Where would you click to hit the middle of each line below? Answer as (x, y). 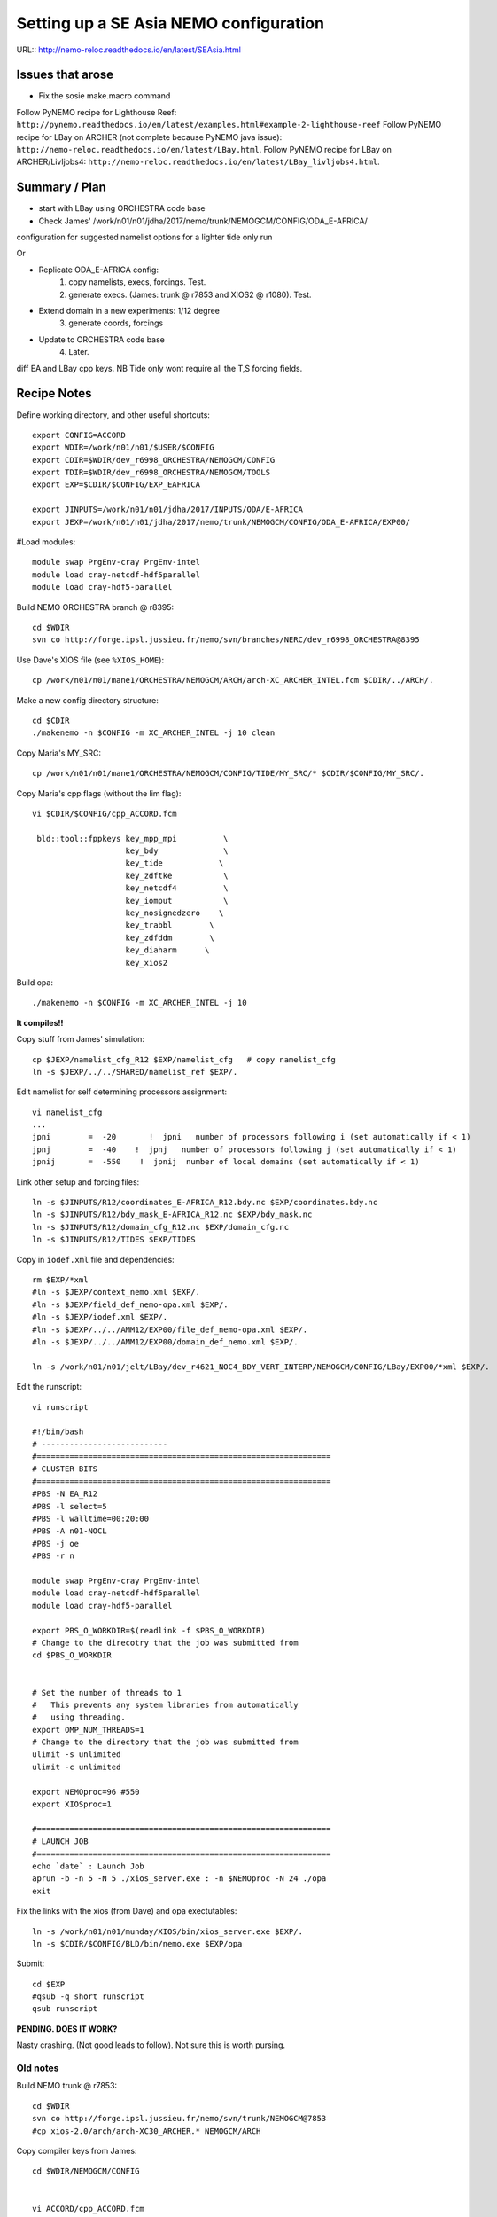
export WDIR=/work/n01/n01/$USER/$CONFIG (123, 447)
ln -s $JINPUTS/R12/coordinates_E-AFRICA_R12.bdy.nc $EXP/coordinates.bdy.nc (205, 1203)
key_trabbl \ (170, 925)
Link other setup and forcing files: (78, 1182)
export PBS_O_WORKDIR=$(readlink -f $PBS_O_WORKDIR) (149, 1630)
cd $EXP (49, 1984)
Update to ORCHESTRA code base (102, 339)
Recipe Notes (54, 393)
